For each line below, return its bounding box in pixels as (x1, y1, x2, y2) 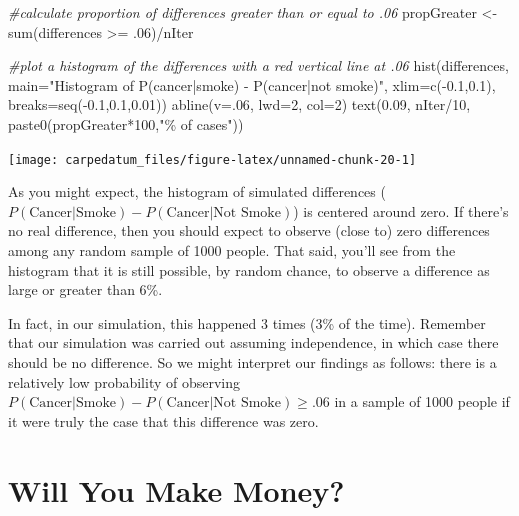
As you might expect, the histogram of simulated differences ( (8, 181, 386, 202)
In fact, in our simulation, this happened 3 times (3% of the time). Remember (8, 312, 486, 333)
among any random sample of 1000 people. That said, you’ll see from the (8, 240, 456, 260)
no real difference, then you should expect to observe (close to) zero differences (8, 220, 490, 241)
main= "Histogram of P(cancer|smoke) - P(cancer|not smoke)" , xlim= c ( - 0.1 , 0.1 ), (8, 74, 496, 95)
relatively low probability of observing (8, 371, 241, 392)
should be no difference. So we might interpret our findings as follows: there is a (8, 351, 497, 372)
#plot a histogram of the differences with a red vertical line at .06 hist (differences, (8, 55, 509, 76)
